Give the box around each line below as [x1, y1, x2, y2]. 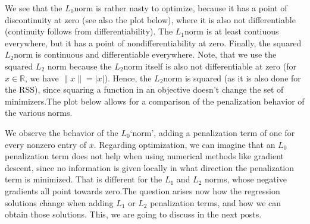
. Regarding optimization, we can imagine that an [93, 138, 275, 150]
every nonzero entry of [5, 138, 87, 150]
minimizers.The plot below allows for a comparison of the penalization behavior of [5, 94, 305, 107]
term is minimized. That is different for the [5, 173, 162, 185]
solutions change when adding [5, 196, 114, 209]
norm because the [47, 59, 112, 72]
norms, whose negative [205, 173, 287, 185]
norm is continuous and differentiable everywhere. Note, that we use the [14, 48, 277, 61]
